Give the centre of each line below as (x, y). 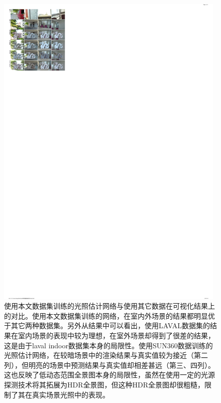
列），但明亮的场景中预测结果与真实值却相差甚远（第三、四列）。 (109, 365)
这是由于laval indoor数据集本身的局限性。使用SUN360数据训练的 (108, 345)
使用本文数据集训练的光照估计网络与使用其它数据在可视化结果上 (109, 306)
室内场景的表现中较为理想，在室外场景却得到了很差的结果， (116, 335)
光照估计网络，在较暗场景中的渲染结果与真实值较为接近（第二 (106, 355)
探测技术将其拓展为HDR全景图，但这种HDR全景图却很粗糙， (104, 385)
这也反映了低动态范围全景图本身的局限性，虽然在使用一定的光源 (109, 375)
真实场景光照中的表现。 (71, 394)
